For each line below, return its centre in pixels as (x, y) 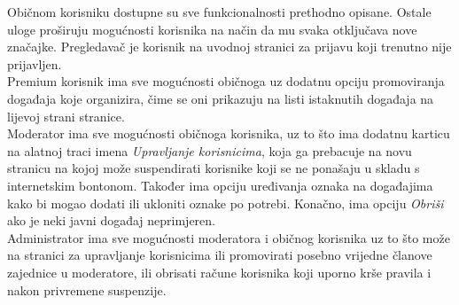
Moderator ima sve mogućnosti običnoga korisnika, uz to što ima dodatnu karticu (229, 133)
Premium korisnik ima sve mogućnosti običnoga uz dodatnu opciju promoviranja (226, 81)
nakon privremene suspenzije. (87, 289)
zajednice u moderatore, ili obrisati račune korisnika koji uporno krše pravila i (219, 272)
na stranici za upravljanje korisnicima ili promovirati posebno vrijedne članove (220, 255)
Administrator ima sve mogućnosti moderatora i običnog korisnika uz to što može (229, 237)
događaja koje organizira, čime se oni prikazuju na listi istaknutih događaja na (221, 98)
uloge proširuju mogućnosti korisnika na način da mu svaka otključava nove (212, 29)
